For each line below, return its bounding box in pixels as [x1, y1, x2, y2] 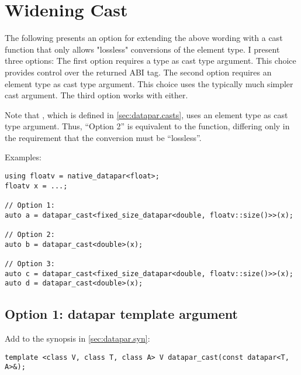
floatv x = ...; [5, 181, 68, 190]
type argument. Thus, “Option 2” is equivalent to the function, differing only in [5, 120, 290, 132]
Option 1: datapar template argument [5, 305, 238, 323]
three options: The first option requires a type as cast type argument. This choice [5, 54, 296, 67]
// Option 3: [5, 259, 55, 268]
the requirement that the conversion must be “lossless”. [5, 131, 202, 143]
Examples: [5, 151, 41, 163]
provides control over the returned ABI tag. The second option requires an [5, 66, 272, 78]
